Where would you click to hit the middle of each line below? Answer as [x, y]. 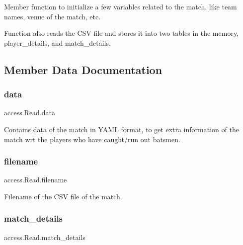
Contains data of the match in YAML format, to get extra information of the [121, 129]
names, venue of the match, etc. [52, 16]
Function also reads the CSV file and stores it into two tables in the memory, [121, 33]
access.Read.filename [36, 180]
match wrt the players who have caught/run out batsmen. [92, 139]
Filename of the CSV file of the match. [63, 196]
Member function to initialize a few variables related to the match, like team [121, 6]
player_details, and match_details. [57, 42]
